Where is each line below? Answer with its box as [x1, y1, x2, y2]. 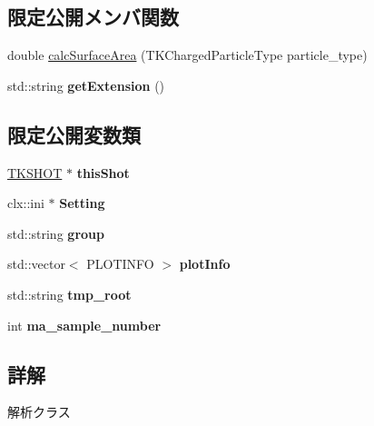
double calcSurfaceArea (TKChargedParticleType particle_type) [7, 45, 368, 64]
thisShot [76, 163, 130, 182]
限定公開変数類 [7, 120, 141, 148]
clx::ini [7, 193, 44, 213]
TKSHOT [7, 163, 63, 182]
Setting [59, 193, 105, 213]
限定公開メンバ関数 [7, 3, 179, 31]
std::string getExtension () [7, 75, 165, 94]
